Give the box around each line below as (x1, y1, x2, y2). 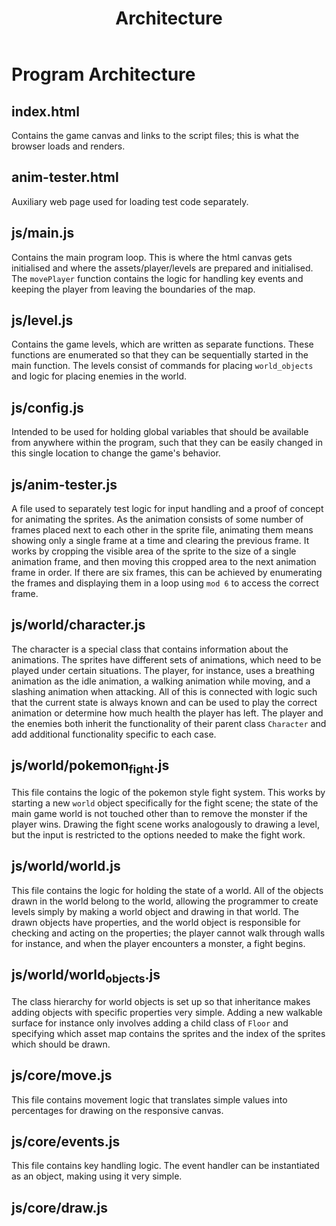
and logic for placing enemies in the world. (11, 370, 188, 382)
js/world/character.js (11, 617, 146, 634)
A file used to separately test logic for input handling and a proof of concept (11, 503, 324, 515)
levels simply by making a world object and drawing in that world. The (11, 905, 299, 917)
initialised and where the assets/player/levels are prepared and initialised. (11, 262, 314, 274)
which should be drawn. (11, 1038, 111, 1050)
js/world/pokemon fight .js (11, 757, 170, 777)
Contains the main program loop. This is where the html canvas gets (11, 251, 293, 263)
